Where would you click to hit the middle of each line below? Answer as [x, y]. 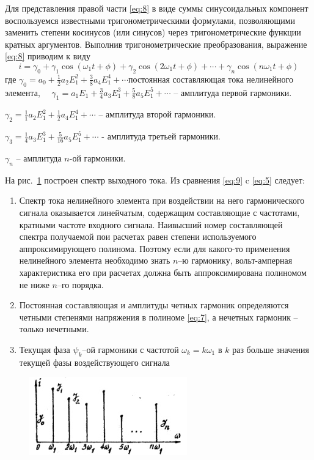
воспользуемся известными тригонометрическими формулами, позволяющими [150, 20]
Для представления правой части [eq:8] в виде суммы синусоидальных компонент [157, 8]
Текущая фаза [45, 349]
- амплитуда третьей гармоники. [161, 136]
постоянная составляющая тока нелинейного [211, 79]
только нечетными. [54, 329]
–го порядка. [80, 284]
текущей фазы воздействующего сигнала [94, 362]
